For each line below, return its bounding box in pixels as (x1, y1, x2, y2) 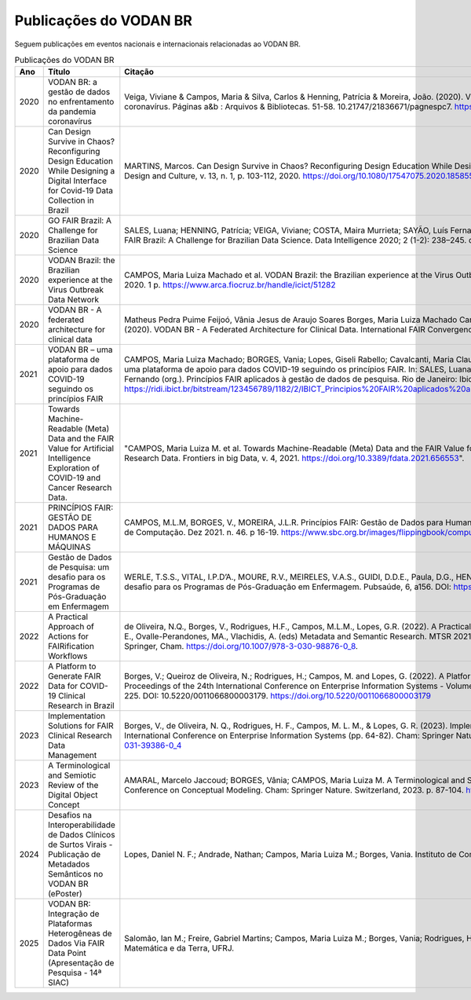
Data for (47, 680, 78, 691)
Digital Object (47, 789, 98, 800)
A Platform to (47, 661, 97, 672)
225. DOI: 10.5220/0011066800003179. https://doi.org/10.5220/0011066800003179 (124, 690, 432, 701)
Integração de (47, 908, 100, 919)
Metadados (47, 859, 90, 870)
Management (47, 750, 97, 761)
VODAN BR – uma (47, 344, 113, 355)
